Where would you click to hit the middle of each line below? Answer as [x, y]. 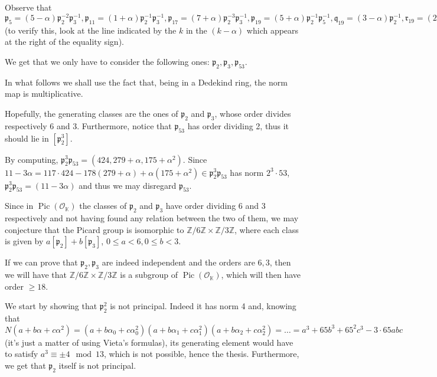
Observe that [28, 7]
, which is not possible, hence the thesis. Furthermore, [201, 354]
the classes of [103, 206]
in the [196, 30]
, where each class [267, 229]
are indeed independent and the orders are [178, 262]
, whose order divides [253, 114]
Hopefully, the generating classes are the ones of [92, 114]
